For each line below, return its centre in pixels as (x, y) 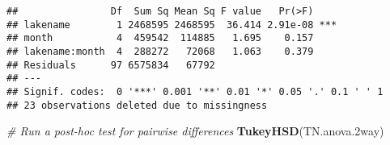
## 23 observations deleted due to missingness (137, 105)
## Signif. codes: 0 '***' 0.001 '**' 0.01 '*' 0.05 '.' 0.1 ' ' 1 (195, 91)
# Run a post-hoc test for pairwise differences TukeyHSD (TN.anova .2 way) (195, 131)
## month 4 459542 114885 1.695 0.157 (160, 38)
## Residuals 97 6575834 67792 (111, 65)
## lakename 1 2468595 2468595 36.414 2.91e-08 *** (172, 25)
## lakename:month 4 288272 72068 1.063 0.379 (160, 51)
